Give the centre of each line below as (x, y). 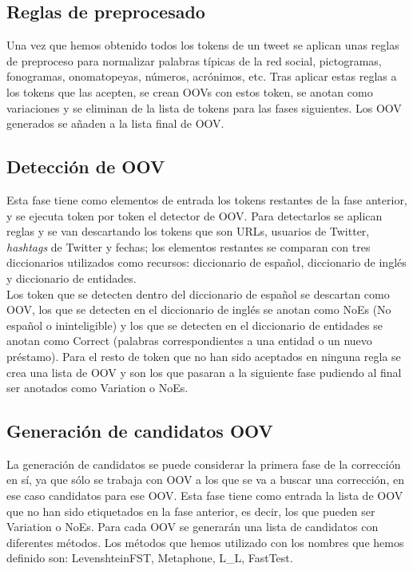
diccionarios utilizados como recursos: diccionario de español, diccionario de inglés (206, 262)
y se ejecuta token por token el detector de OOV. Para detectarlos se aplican (195, 215)
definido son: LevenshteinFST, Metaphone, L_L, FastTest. (150, 558)
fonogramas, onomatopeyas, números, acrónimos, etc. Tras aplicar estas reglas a (202, 76)
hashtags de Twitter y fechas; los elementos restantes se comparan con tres (189, 246)
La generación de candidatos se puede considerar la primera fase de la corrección (204, 464)
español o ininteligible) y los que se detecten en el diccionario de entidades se (195, 325)
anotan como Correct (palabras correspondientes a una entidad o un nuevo (189, 341)
